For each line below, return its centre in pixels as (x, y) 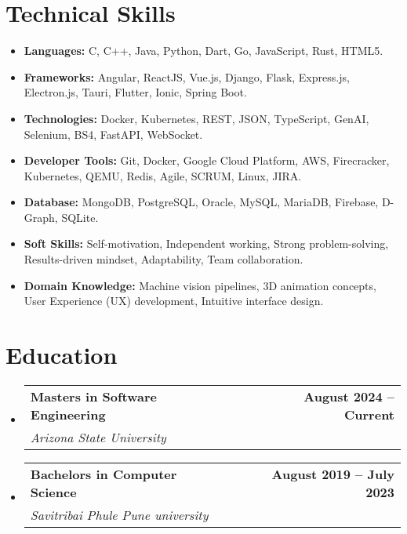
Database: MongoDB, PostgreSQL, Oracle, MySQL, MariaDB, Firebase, (201, 202)
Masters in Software (93, 396)
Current (369, 414)
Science (53, 492)
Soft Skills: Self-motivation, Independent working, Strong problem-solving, (206, 243)
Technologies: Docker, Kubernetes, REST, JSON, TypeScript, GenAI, (196, 118)
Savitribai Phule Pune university (119, 514)
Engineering (68, 414)
